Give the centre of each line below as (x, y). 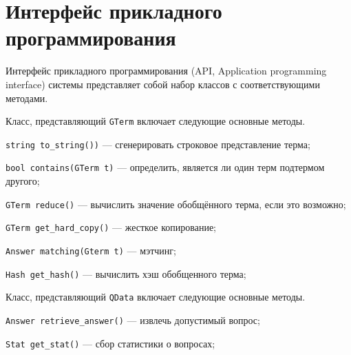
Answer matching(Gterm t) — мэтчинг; (91, 250)
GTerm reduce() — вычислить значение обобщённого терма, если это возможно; (176, 204)
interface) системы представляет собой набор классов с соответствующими (163, 84)
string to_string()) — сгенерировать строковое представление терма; (158, 144)
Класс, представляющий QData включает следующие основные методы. (156, 297)
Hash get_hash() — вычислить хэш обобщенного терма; (126, 273)
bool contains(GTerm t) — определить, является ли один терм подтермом (165, 167)
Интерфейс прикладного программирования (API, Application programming (166, 71)
